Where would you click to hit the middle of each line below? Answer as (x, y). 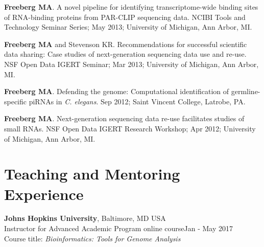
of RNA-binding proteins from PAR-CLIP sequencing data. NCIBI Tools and (125, 17)
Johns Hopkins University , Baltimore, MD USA (85, 218)
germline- (246, 91)
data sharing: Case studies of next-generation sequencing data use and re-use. (125, 54)
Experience (44, 194)
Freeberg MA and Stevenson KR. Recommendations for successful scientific (126, 44)
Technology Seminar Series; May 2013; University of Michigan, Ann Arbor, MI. (128, 27)
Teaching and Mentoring (92, 174)
